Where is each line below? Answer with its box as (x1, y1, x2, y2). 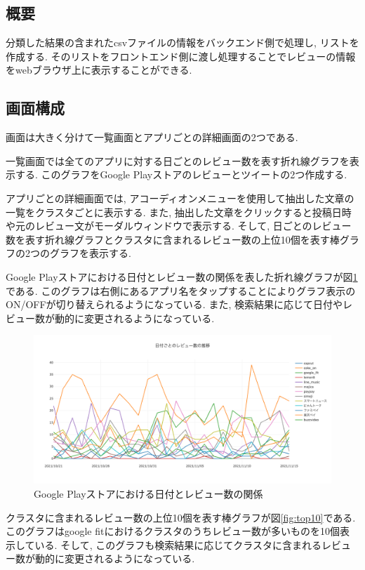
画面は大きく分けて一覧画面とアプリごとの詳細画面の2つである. (6, 130, 298, 145)
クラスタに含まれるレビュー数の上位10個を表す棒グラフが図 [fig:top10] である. (6, 510, 356, 524)
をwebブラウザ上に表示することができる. (6, 62, 192, 77)
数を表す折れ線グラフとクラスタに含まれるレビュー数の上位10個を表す (6, 232, 330, 246)
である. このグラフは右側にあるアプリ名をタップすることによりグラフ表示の (6, 283, 356, 298)
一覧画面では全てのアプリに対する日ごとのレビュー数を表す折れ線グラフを (6, 153, 350, 168)
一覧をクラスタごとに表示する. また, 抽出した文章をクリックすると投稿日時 (6, 204, 352, 219)
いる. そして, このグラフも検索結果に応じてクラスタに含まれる (34, 537, 321, 552)
